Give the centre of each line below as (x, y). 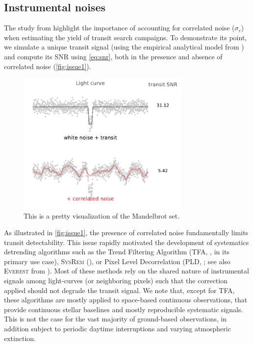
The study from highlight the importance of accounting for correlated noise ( (119, 28)
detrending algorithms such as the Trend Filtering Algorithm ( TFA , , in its (117, 252)
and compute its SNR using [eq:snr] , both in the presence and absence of (113, 56)
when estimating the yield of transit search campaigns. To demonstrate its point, (126, 37)
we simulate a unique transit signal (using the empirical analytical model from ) (124, 47)
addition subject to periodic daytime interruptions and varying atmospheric (117, 328)
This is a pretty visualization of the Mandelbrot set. (102, 216)
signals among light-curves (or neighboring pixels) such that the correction (116, 281)
